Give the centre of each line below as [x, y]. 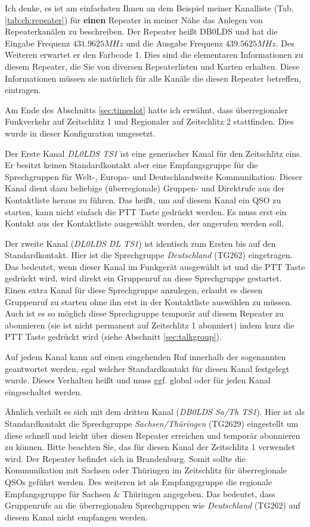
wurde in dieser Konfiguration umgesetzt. [80, 133]
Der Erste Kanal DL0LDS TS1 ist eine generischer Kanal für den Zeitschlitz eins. [154, 153]
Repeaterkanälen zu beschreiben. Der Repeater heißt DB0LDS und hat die [141, 31]
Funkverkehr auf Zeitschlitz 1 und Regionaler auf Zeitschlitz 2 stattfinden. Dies [149, 121]
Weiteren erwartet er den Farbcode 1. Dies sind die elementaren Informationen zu [154, 55]
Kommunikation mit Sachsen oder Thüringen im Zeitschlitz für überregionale [146, 470]
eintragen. [23, 90]
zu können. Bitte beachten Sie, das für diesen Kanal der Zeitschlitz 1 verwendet [150, 447]
